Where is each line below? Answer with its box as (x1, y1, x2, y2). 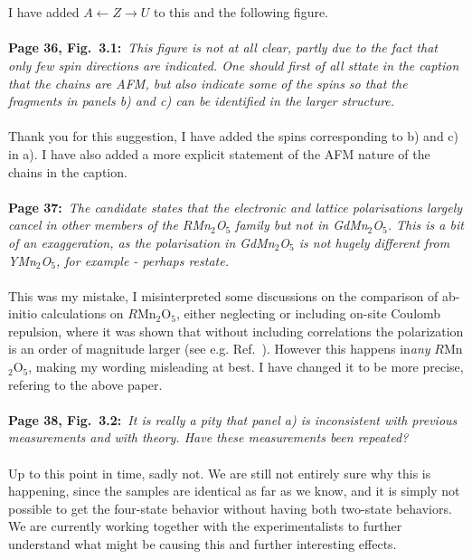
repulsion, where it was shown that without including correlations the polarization (8, 321, 464, 340)
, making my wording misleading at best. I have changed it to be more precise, (28, 357, 464, 376)
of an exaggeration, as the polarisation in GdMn (8, 232, 275, 251)
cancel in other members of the (8, 215, 178, 234)
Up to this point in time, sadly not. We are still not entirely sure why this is (8, 463, 431, 482)
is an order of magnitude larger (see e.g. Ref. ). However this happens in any (8, 339, 430, 358)
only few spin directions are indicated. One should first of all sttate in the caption (8, 55, 459, 74)
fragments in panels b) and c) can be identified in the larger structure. (8, 91, 395, 110)
